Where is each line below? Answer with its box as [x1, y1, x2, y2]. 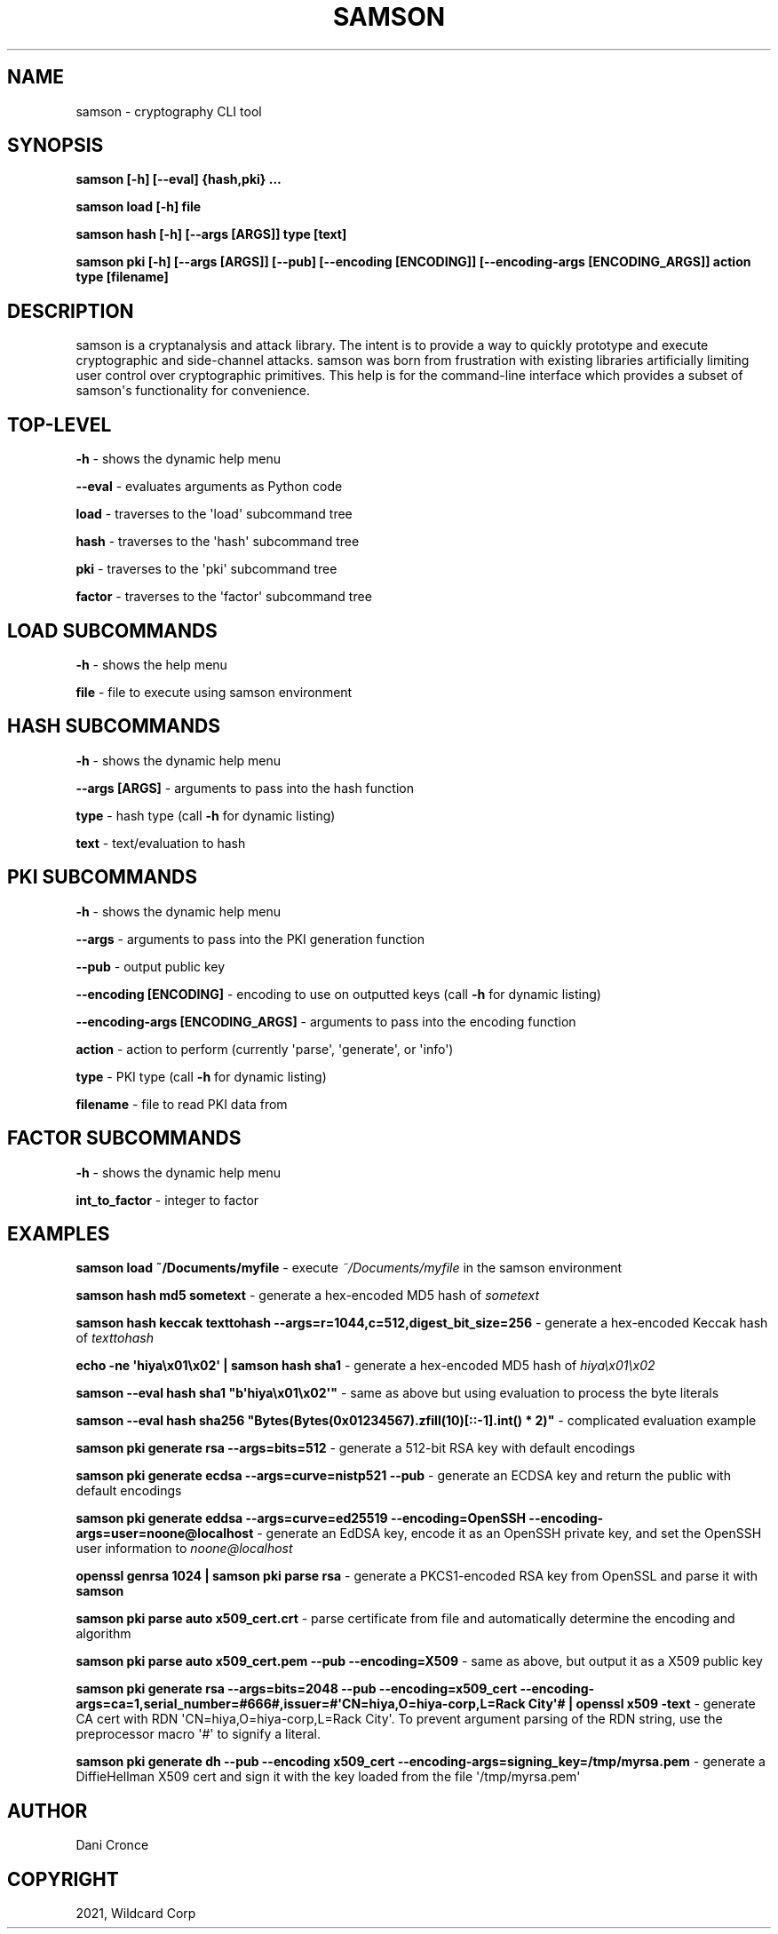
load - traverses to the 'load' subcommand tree [75, 506, 353, 522]
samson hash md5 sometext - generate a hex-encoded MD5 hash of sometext [75, 1288, 539, 1304]
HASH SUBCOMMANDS [7, 715, 220, 738]
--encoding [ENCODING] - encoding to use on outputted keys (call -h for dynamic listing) [75, 986, 601, 1002]
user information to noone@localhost [75, 1541, 293, 1557]
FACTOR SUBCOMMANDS [7, 1127, 242, 1150]
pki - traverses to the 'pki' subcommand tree [75, 561, 337, 577]
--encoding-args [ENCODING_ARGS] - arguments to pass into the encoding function [75, 1013, 576, 1029]
